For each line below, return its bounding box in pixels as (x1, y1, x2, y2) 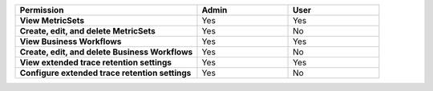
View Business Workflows (19, 36, 122, 47)
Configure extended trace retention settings (19, 68, 192, 78)
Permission (19, 5, 64, 15)
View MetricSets (19, 15, 85, 26)
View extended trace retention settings (19, 57, 172, 68)
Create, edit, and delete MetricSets (19, 26, 156, 36)
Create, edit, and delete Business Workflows (19, 46, 193, 57)
